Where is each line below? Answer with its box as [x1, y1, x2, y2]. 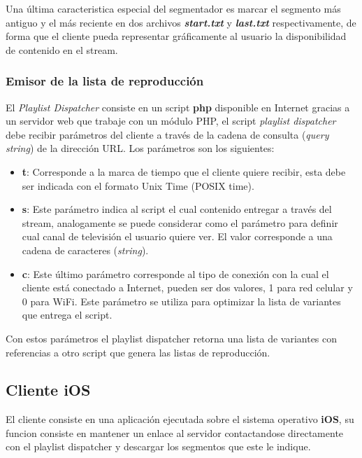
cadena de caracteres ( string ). [22, 242, 149, 257]
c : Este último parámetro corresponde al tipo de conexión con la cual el [22, 266, 329, 281]
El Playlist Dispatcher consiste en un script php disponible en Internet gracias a [6, 99, 350, 114]
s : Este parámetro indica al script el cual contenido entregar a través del [22, 202, 332, 216]
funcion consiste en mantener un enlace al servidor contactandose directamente [6, 425, 344, 440]
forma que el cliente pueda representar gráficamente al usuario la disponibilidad [6, 29, 347, 43]
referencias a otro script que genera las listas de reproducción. [6, 345, 270, 359]
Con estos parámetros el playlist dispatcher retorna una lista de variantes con [6, 331, 338, 345]
